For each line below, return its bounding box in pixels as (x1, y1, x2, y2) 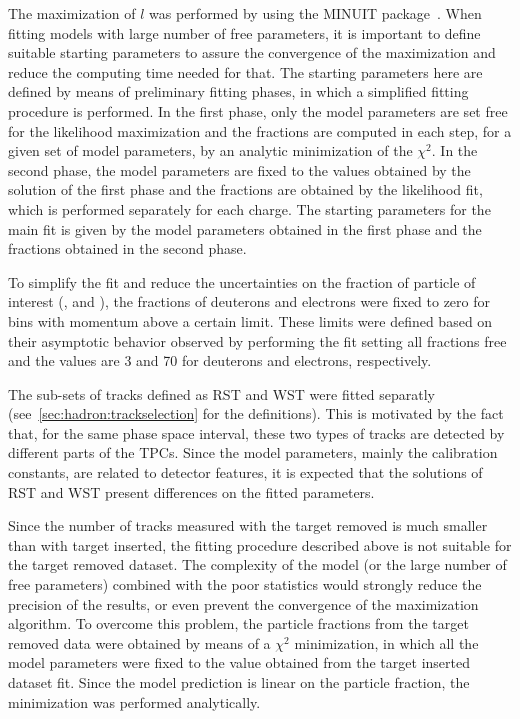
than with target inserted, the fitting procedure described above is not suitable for (8, 534, 512, 555)
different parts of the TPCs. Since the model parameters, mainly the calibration (8, 442, 498, 463)
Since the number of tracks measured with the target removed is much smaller (8, 515, 488, 536)
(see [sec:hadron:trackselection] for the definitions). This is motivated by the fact (8, 403, 504, 424)
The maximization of (8, 3, 136, 23)
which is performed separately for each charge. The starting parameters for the (8, 198, 491, 219)
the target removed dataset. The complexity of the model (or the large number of (8, 554, 507, 575)
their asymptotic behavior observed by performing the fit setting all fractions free (8, 330, 507, 351)
